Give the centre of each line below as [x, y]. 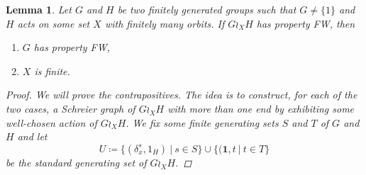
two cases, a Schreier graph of [71, 108]
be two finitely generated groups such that [207, 9]
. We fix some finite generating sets [202, 122]
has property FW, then [306, 23]
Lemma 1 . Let [39, 9]
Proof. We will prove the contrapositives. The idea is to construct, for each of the [182, 95]
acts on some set [54, 23]
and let [32, 136]
